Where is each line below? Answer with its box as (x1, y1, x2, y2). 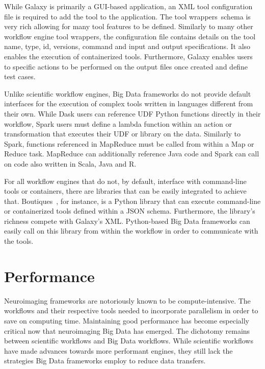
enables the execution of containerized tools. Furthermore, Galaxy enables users (4, 51, 253, 61)
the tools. (4, 236, 34, 246)
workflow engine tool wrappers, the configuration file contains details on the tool (4, 31, 256, 41)
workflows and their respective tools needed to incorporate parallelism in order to (4, 305, 258, 316)
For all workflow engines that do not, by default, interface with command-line (4, 175, 247, 186)
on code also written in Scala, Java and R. (4, 158, 137, 169)
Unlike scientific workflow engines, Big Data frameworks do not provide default (4, 88, 251, 99)
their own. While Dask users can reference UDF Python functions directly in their (4, 108, 261, 119)
